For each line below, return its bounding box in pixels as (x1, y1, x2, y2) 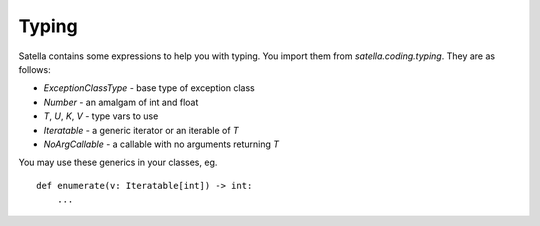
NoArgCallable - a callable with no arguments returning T (43, 138, 280, 150)
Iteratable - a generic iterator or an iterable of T (43, 124, 239, 136)
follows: (18, 63, 51, 75)
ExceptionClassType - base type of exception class (43, 82, 255, 94)
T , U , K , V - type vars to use (43, 110, 159, 122)
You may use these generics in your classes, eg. (18, 156, 218, 169)
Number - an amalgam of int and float (43, 96, 199, 108)
